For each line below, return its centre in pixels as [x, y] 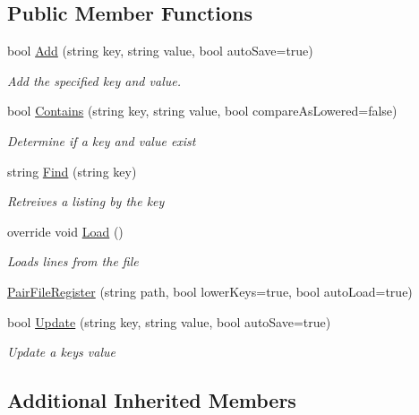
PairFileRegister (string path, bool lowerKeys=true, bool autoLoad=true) [210, 291]
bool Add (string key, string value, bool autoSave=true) [160, 51]
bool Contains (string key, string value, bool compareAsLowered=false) [202, 111]
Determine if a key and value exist [102, 140]
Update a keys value [61, 352]
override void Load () [65, 231]
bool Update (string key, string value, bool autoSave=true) [169, 321]
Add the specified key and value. [94, 80]
